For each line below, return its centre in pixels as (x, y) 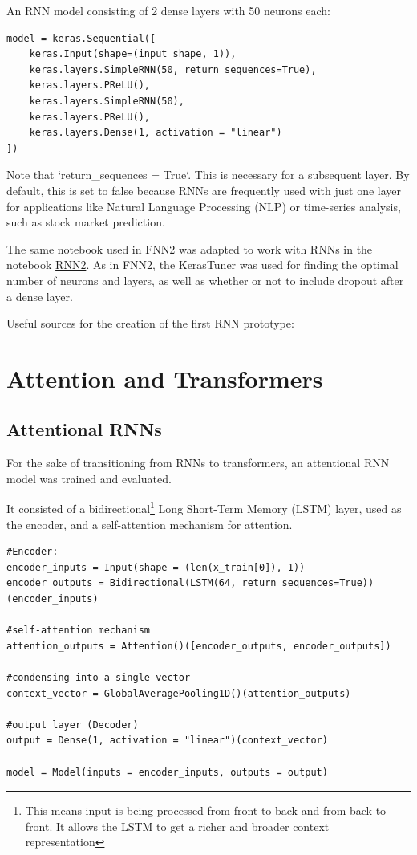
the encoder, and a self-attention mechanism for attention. (150, 524)
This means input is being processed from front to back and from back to (206, 810)
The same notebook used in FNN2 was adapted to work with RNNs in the (190, 248)
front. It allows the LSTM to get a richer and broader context (177, 826)
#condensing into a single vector (99, 678)
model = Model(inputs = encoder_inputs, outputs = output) (167, 772)
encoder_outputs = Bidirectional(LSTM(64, (121, 583)
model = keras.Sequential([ (81, 38)
